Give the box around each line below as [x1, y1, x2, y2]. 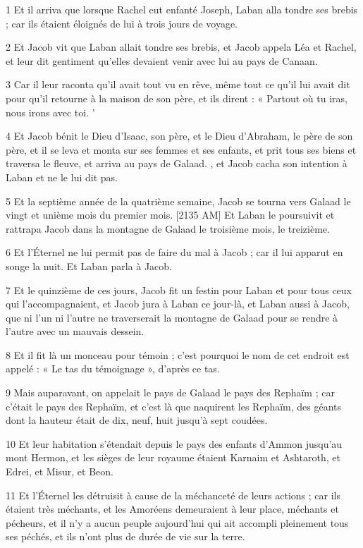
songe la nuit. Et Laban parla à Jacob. [6, 258, 172, 273]
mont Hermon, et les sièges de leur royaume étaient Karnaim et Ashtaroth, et [6, 450, 340, 465]
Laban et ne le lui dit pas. [6, 169, 118, 184]
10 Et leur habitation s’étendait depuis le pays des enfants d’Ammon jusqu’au [6, 436, 343, 451]
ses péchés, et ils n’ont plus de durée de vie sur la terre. [6, 529, 245, 544]
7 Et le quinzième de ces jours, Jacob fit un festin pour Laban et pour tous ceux [6, 282, 352, 297]
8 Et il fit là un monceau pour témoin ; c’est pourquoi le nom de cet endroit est [6, 347, 350, 362]
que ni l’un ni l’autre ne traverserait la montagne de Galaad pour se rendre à [6, 310, 338, 324]
